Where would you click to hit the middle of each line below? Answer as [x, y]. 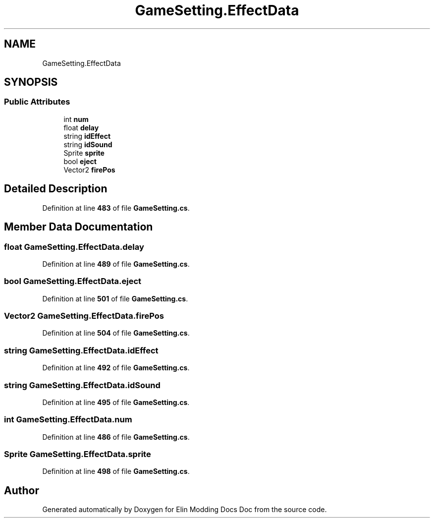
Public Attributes [37, 102]
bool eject [80, 161]
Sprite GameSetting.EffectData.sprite [78, 454]
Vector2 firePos [89, 170]
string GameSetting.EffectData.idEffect [81, 350]
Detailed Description [56, 189]
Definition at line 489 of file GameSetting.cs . [116, 264]
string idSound [88, 144]
